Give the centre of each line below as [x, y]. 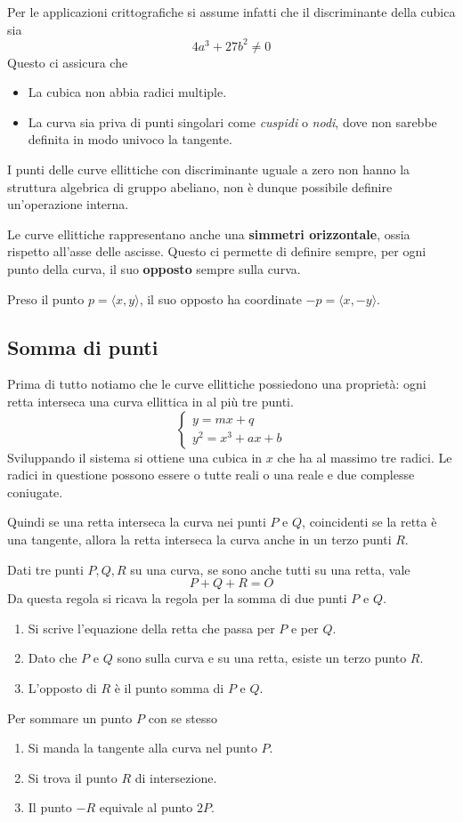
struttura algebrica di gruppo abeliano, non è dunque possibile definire [200, 186]
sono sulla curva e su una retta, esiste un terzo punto [262, 658]
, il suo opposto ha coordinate [220, 298]
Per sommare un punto [70, 717]
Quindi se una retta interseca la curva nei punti [137, 522]
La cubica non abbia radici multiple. [127, 92]
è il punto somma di [169, 687]
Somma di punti [83, 347]
